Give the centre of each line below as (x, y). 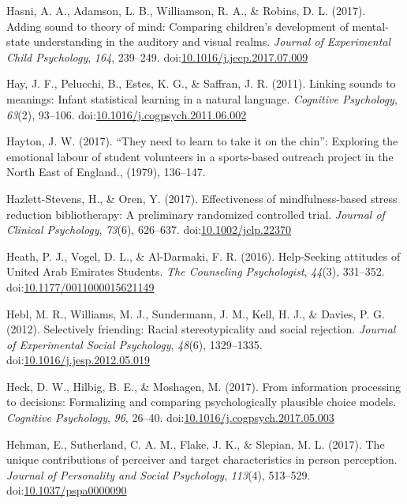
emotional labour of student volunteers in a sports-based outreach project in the (200, 156)
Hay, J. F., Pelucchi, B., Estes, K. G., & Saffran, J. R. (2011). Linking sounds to (201, 83)
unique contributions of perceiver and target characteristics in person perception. (202, 459)
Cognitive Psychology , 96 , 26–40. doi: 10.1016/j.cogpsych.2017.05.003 (170, 417)
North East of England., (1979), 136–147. (106, 172)
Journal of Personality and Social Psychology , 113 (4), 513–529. (159, 474)
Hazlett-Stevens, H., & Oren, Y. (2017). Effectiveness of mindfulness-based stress (202, 198)
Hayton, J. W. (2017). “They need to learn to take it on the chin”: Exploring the (202, 141)
